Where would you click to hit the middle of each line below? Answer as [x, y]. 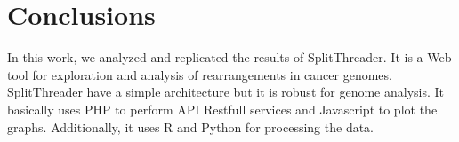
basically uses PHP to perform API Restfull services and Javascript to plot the [222, 109]
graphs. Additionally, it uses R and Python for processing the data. [191, 126]
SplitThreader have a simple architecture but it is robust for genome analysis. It [226, 92]
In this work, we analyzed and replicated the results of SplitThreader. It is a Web [229, 57]
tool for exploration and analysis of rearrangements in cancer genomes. [200, 74]
